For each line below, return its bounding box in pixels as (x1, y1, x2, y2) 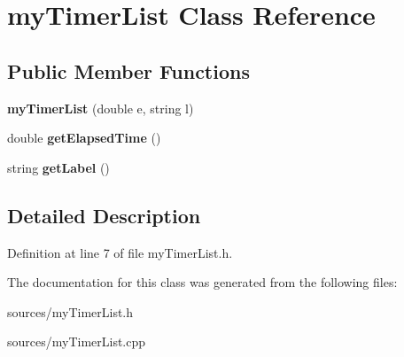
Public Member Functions (7, 57, 250, 84)
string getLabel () (7, 158, 110, 176)
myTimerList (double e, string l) (7, 98, 194, 117)
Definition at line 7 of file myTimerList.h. (7, 243, 233, 261)
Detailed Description (7, 201, 201, 229)
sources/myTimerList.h (7, 302, 134, 321)
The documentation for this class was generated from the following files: (7, 273, 398, 291)
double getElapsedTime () (7, 128, 161, 147)
